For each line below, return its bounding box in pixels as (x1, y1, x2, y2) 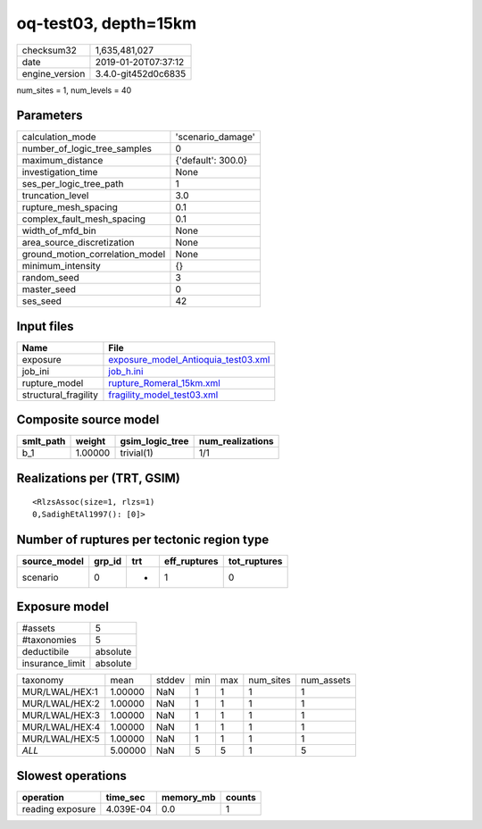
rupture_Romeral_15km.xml (108, 376, 220, 389)
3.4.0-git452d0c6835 (95, 67, 187, 80)
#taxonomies (21, 634, 77, 647)
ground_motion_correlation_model (21, 248, 166, 261)
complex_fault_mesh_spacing (21, 213, 146, 225)
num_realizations (198, 435, 274, 448)
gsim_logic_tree (120, 435, 189, 448)
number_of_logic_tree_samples (21, 143, 152, 155)
